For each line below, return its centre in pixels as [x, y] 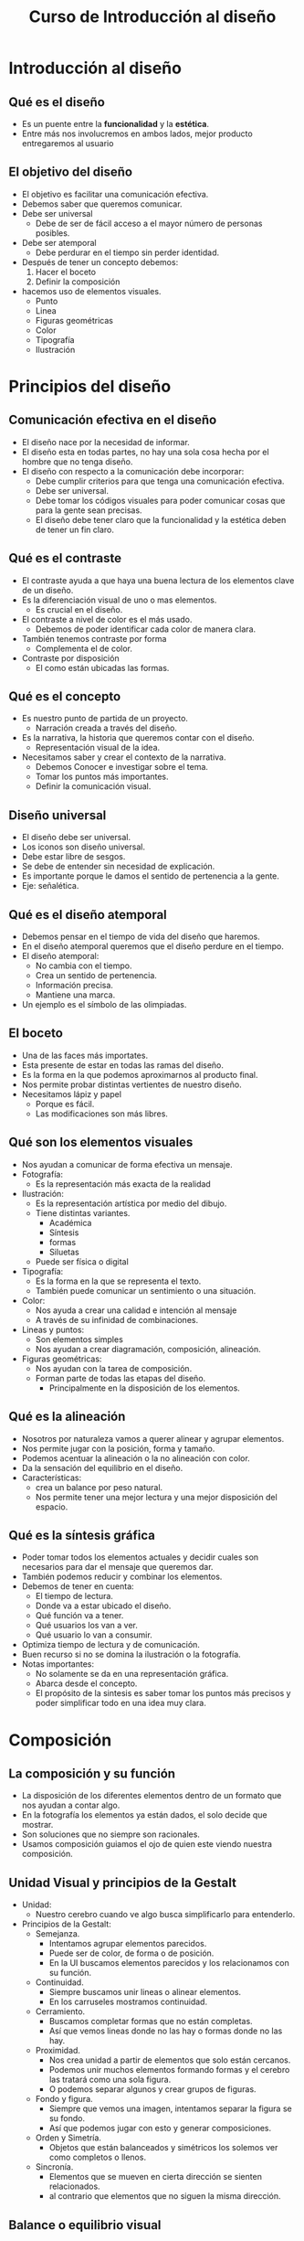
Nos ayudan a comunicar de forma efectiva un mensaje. [127, 1164]
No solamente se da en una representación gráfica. [132, 1674]
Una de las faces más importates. [84, 1055]
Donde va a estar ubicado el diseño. [103, 1606]
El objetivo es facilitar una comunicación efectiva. [115, 194]
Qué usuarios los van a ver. [86, 1626]
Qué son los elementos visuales [101, 1142]
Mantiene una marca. [75, 995]
